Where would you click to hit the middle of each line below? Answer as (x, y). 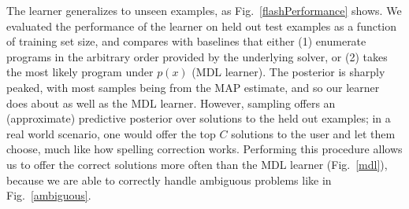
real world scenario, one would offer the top (111, 133)
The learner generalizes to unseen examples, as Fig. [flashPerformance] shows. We (204, 10)
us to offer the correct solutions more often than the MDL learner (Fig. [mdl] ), (197, 164)
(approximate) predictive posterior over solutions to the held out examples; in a (199, 118)
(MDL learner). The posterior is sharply (288, 72)
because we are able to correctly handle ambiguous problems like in (169, 180)
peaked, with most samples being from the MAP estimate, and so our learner (193, 87)
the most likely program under (80, 72)
